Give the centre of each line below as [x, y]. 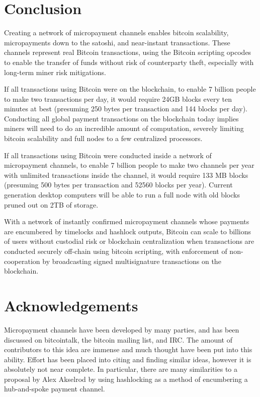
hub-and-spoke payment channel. [55, 389]
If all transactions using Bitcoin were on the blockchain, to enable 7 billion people [130, 89]
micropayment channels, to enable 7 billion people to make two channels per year [129, 165]
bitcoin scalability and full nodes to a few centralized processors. [103, 138]
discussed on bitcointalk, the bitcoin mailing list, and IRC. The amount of [118, 339]
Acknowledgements [71, 305]
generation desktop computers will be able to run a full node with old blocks [122, 195]
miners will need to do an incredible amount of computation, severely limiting [124, 128]
